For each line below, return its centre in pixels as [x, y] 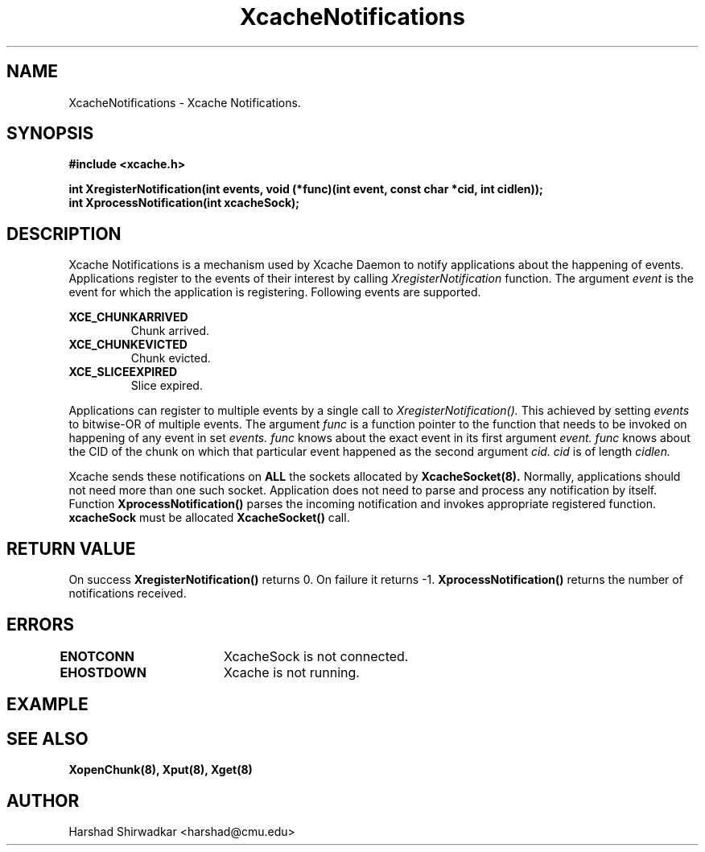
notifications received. [128, 594]
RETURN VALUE [71, 548]
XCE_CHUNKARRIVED [128, 317]
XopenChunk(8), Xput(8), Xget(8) [161, 770]
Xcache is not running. [291, 672]
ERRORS [41, 624]
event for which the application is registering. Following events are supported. [275, 292]
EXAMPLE [47, 705]
